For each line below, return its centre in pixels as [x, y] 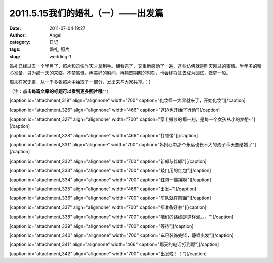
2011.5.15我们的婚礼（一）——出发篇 [86, 13]
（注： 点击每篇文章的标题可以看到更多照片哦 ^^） [60, 91]
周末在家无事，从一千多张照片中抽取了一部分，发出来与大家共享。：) [80, 82]
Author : [18, 35]
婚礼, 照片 [59, 49]
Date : [15, 28]
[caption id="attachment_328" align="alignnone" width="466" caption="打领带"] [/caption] [104, 135]
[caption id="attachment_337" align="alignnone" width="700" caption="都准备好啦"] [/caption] [108, 207]
